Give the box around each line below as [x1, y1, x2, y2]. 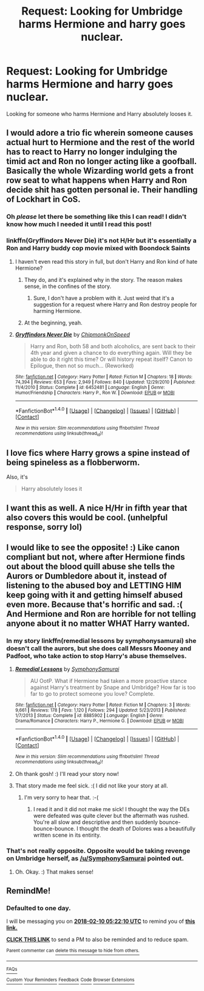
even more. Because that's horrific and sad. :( [6, 600, 183, 610]
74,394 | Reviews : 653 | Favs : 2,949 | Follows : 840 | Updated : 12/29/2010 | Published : [15, 379, 196, 385]
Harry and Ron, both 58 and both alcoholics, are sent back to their [30, 342, 196, 350]
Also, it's [6, 473, 29, 481]
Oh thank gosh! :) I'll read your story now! [15, 770, 120, 778]
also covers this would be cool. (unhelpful [6, 512, 168, 523]
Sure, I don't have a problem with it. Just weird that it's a [33, 294, 174, 301]
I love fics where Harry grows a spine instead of [6, 448, 190, 458]
